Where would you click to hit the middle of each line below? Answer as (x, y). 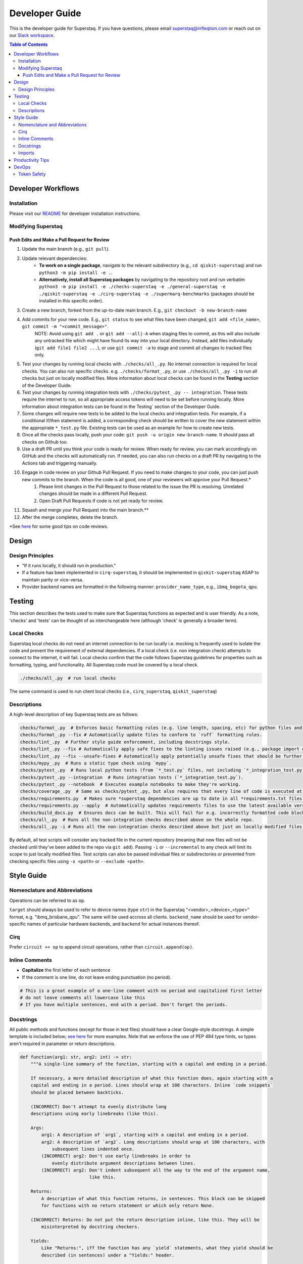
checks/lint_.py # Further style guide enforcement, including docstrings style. (125, 742)
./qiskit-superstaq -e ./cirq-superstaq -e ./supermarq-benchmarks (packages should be (147, 294)
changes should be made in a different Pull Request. (93, 493)
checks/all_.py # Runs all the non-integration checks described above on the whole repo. (137, 820)
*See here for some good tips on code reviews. (59, 526)
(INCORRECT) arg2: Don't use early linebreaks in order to (116, 1156)
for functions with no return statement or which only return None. (128, 1206)
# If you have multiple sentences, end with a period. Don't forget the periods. (124, 1005)
